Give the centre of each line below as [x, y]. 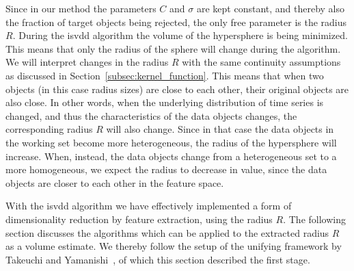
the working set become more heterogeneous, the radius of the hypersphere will [171, 142]
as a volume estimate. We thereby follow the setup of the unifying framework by [174, 246]
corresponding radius [49, 129]
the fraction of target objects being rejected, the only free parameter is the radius [176, 22]
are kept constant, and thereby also [271, 8]
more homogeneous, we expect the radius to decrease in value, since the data [166, 169]
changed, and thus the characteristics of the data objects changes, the [151, 115]
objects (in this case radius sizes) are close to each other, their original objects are [177, 89]
